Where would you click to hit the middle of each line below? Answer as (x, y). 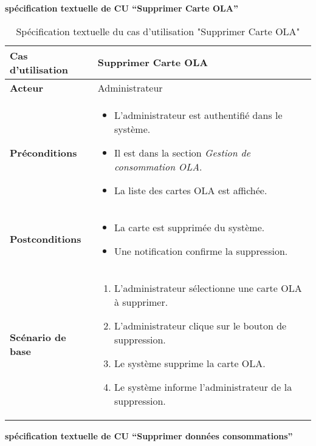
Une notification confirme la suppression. (201, 251)
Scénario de (38, 337)
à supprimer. (141, 302)
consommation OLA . (158, 166)
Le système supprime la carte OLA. (190, 363)
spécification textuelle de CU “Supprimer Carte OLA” (122, 8)
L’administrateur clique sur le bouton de (200, 325)
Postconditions (46, 239)
